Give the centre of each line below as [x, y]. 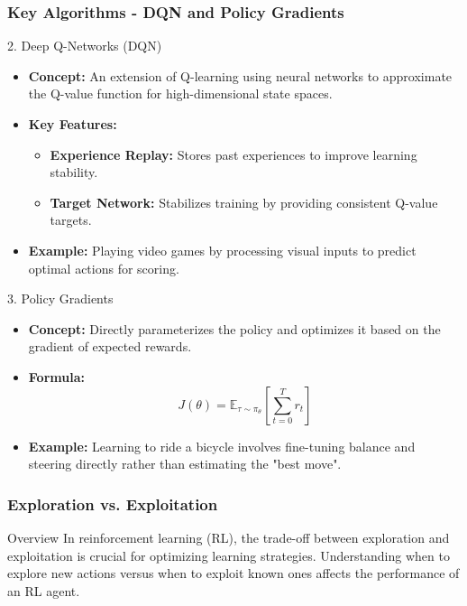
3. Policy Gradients [60, 298]
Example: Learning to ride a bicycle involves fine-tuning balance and [222, 446]
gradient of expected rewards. [110, 346]
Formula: [56, 376]
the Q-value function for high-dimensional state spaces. [180, 93]
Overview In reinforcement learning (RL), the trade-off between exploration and [229, 537]
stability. [74, 172]
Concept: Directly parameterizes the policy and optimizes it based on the [234, 328]
